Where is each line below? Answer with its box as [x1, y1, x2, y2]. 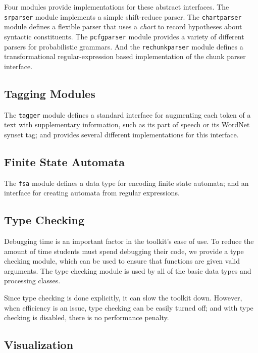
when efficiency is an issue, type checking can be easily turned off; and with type [4, 302, 253, 313]
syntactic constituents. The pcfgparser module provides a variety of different [4, 31, 244, 41]
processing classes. [4, 275, 61, 286]
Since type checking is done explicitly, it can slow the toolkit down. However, [4, 292, 242, 303]
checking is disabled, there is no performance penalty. [4, 312, 169, 323]
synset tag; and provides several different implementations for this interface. [4, 129, 239, 139]
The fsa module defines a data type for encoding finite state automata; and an [4, 177, 249, 188]
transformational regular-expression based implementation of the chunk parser [4, 51, 246, 62]
